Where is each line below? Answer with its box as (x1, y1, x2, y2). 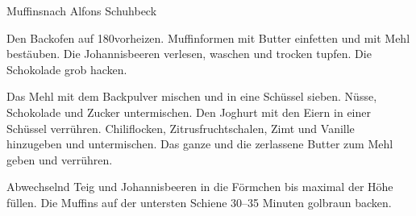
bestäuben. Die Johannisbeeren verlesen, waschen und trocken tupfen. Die (6, 45, 372, 62)
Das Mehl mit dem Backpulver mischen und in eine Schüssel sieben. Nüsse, (6, 88, 377, 105)
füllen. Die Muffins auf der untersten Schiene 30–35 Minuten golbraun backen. (6, 193, 392, 210)
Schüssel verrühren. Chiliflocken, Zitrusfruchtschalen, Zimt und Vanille (6, 119, 355, 136)
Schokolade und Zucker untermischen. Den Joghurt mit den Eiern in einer (6, 103, 371, 120)
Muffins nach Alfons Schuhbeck (6, 2, 157, 19)
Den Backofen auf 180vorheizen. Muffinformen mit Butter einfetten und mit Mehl (6, 29, 410, 46)
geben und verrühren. (6, 151, 113, 168)
